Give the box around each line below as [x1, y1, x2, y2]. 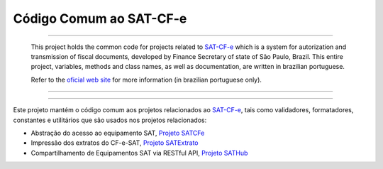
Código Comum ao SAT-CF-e [13, 11, 187, 26]
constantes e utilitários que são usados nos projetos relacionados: [13, 116, 207, 124]
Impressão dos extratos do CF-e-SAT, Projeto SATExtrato [30, 138, 199, 147]
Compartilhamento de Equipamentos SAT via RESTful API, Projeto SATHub [30, 148, 248, 157]
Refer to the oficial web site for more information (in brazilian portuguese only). [30, 75, 262, 84]
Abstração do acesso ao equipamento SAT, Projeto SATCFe [30, 129, 205, 137]
